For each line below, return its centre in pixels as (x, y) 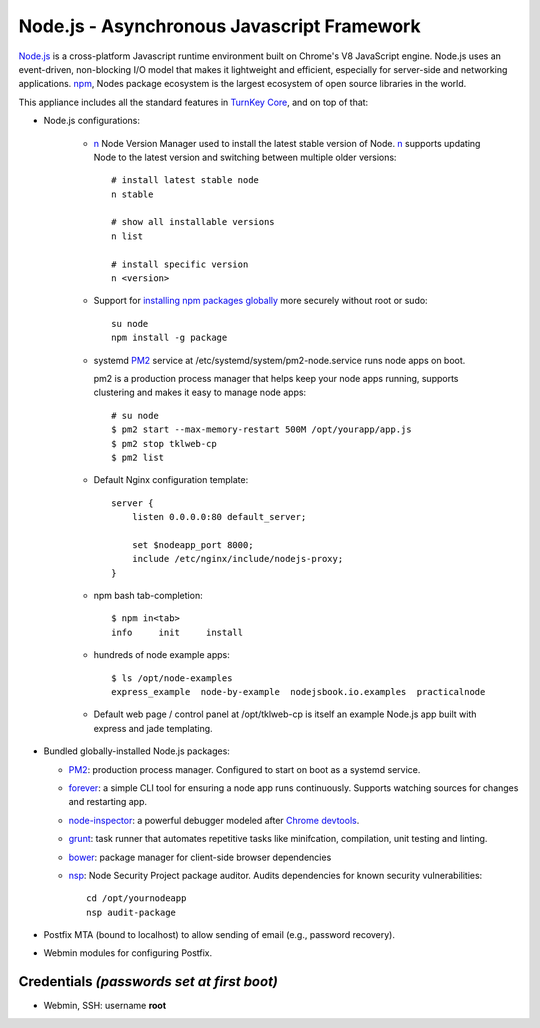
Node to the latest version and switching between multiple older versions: (245, 157)
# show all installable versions (193, 222)
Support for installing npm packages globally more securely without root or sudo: (261, 301)
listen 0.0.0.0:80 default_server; (219, 517)
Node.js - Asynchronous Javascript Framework (219, 26)
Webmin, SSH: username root (105, 1006)
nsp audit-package (131, 912)
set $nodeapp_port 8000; (192, 544)
